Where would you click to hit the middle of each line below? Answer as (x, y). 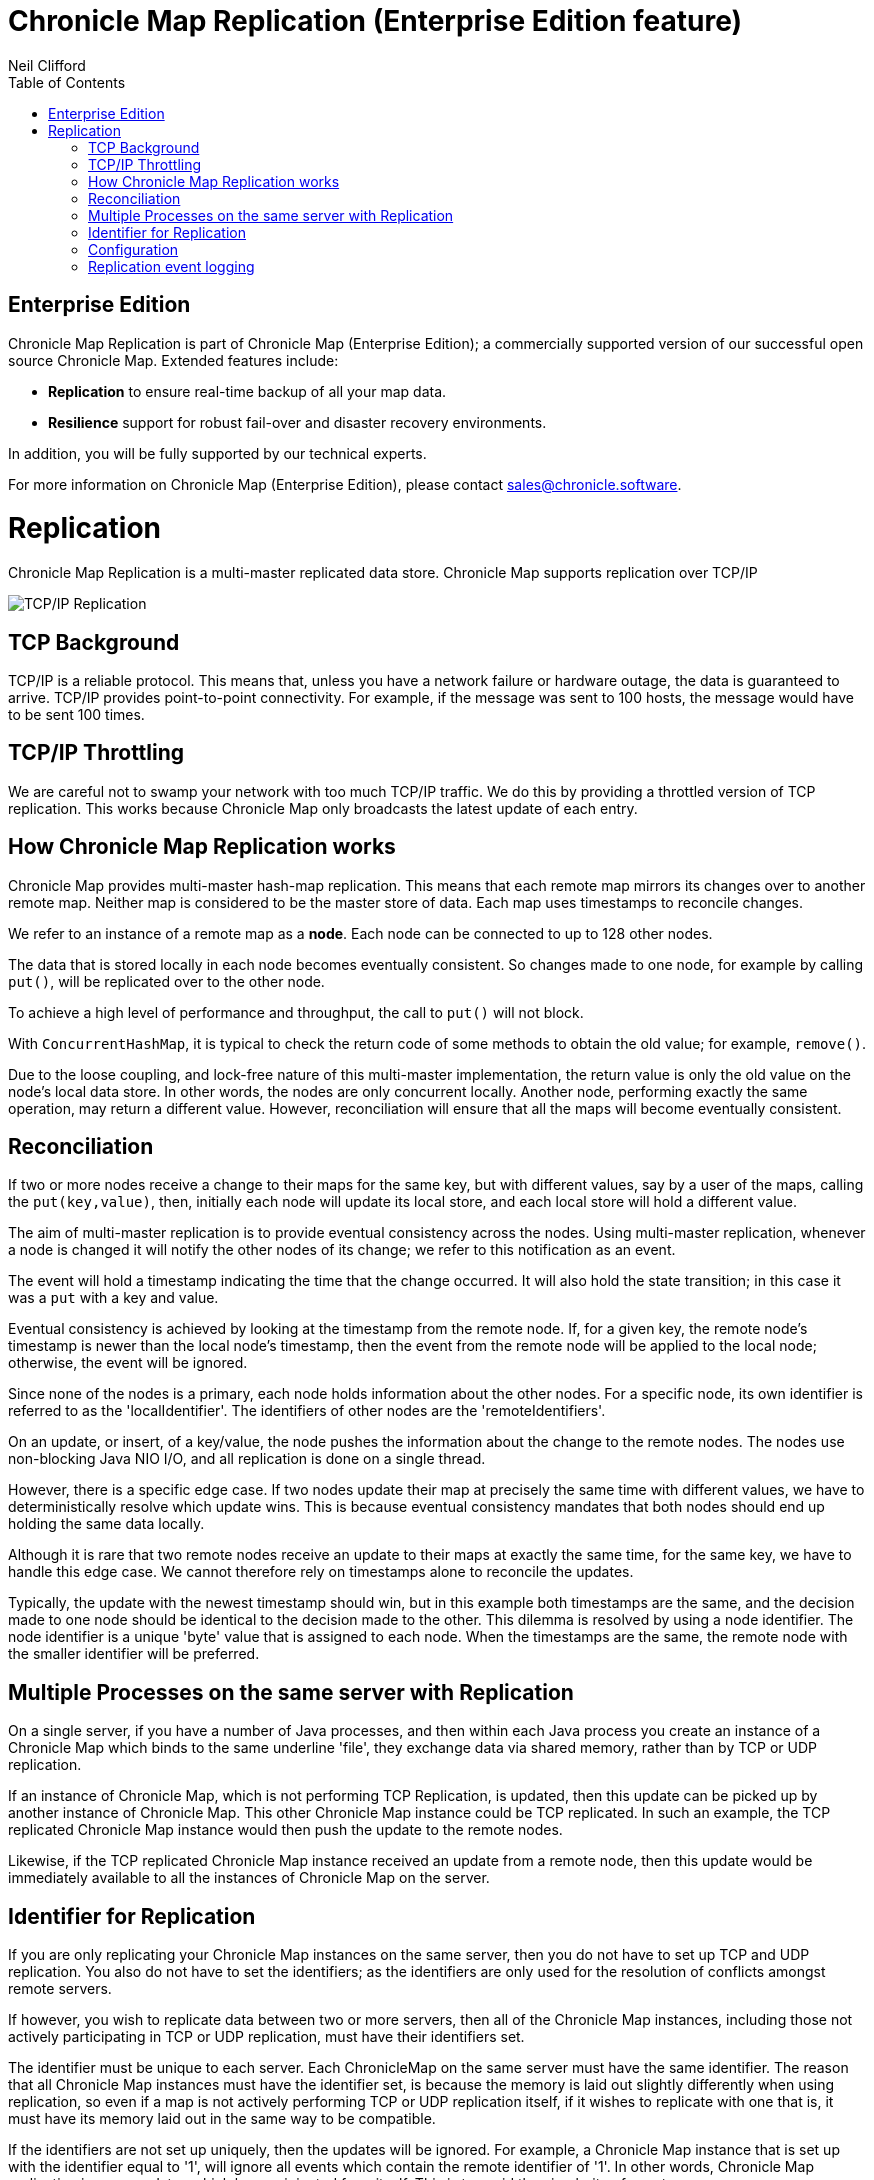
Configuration (133, 249)
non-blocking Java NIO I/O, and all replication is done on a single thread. (247, 1459)
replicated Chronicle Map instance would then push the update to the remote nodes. (285, 1830)
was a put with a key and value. (113, 1298)
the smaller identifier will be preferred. (134, 1654)
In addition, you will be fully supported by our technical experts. (217, 453)
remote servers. (60, 1989)
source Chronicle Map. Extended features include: (173, 360)
